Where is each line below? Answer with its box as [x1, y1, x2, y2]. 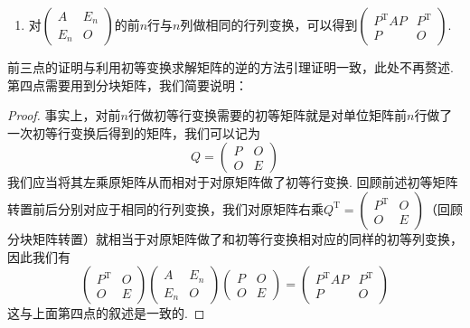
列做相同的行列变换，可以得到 [180, 15, 358, 33]
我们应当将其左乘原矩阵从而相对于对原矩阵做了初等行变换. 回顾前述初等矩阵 [7, 173, 458, 192]
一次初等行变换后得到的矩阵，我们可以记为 [7, 123, 260, 142]
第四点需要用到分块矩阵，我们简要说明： [7, 75, 248, 94]
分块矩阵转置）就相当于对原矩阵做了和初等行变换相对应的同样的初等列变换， [7, 229, 463, 248]
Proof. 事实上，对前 [7, 106, 121, 125]
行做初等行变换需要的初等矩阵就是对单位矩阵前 [127, 106, 407, 125]
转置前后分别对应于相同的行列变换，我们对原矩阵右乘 [7, 199, 324, 218]
